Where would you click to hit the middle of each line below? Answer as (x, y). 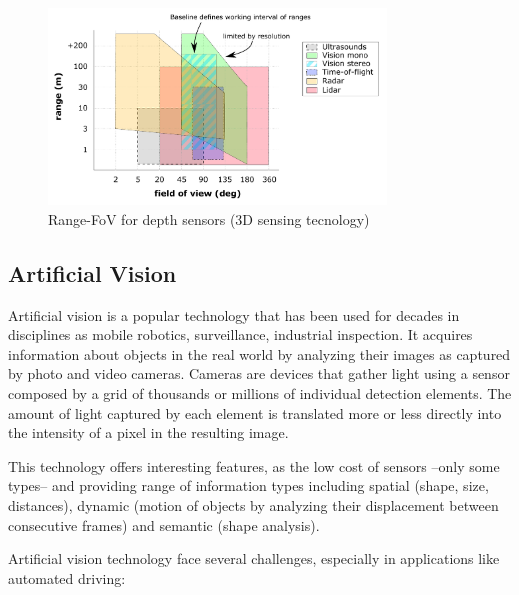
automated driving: (67, 577)
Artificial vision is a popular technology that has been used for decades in (234, 314)
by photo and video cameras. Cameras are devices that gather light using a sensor (259, 373)
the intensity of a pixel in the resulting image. (148, 432)
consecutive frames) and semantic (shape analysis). (164, 524)
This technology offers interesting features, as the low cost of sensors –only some (254, 465)
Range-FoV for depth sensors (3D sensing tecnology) (209, 218)
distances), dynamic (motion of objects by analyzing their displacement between (253, 505)
